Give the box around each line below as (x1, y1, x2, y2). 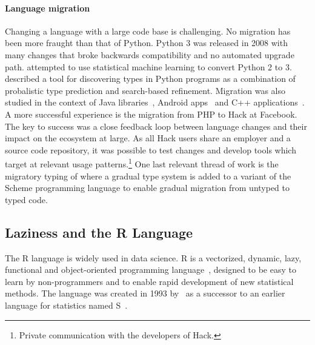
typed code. (5, 193, 48, 206)
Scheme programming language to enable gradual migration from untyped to (5, 181, 290, 194)
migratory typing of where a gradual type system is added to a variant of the (5, 169, 291, 182)
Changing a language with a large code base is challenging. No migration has (5, 24, 291, 37)
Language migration (5, 1, 90, 14)
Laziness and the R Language (5, 223, 193, 241)
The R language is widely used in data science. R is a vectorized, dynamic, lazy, (5, 251, 302, 264)
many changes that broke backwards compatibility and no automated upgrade (5, 48, 294, 61)
